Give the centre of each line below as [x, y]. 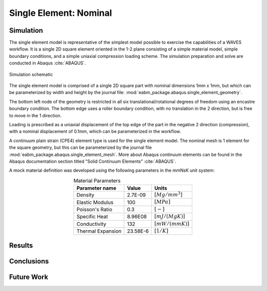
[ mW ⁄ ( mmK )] [172, 224]
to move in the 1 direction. [35, 115]
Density [86, 195]
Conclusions [29, 261]
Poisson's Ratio [94, 209]
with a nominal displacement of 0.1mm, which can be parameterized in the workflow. [95, 132]
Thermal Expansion [99, 231]
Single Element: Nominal [61, 13]
